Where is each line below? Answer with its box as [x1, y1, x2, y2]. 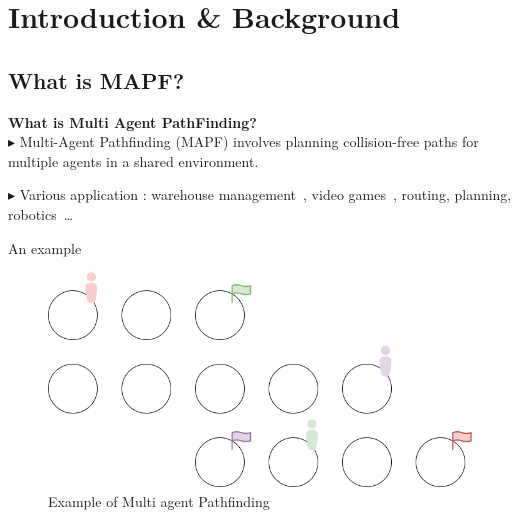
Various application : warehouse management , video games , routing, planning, [19, 184, 512, 205]
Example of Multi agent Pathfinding [48, 490, 270, 511]
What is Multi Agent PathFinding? [8, 111, 257, 132]
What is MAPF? [8, 64, 185, 95]
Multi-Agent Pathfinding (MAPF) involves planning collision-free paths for [19, 131, 479, 152]
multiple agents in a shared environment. [8, 150, 259, 171]
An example [8, 237, 82, 258]
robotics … [8, 203, 74, 224]
